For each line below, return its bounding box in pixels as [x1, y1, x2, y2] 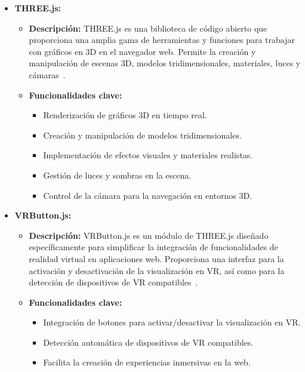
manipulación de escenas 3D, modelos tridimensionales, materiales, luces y [29, 57, 301, 69]
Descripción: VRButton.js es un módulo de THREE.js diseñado [29, 229, 269, 241]
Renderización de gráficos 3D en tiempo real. [43, 109, 207, 121]
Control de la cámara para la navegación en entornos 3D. [43, 189, 252, 201]
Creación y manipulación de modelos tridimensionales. [43, 128, 242, 141]
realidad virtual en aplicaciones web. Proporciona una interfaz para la [29, 252, 284, 265]
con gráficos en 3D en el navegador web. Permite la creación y [29, 45, 256, 57]
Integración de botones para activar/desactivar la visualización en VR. [43, 316, 301, 328]
